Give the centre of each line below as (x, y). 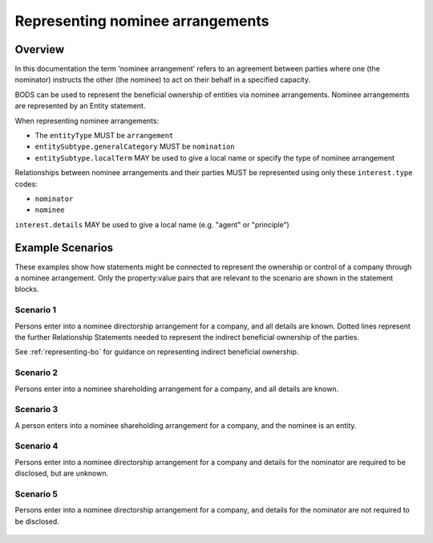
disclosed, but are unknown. (62, 473)
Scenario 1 (35, 310)
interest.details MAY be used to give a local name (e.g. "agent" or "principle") (152, 224)
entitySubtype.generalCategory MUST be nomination (135, 147)
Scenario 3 (36, 410)
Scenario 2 (36, 373)
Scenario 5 (36, 494)
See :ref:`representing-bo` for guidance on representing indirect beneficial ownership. (157, 352)
